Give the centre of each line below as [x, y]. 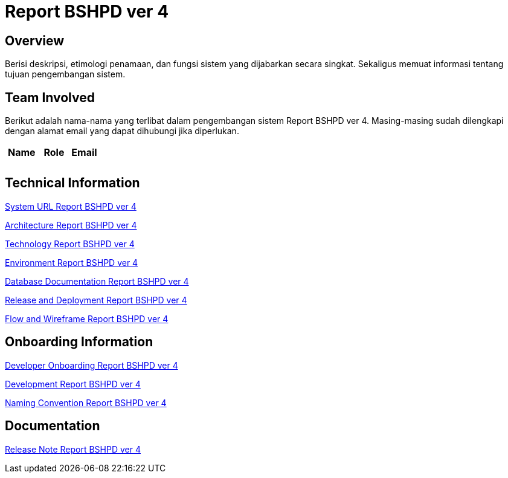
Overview [35, 40]
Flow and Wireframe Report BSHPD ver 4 [87, 318]
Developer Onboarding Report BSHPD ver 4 [92, 365]
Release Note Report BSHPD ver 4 [73, 449]
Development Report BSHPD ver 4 [73, 384]
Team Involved [50, 97]
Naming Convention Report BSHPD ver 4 [86, 402]
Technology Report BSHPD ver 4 [70, 244]
